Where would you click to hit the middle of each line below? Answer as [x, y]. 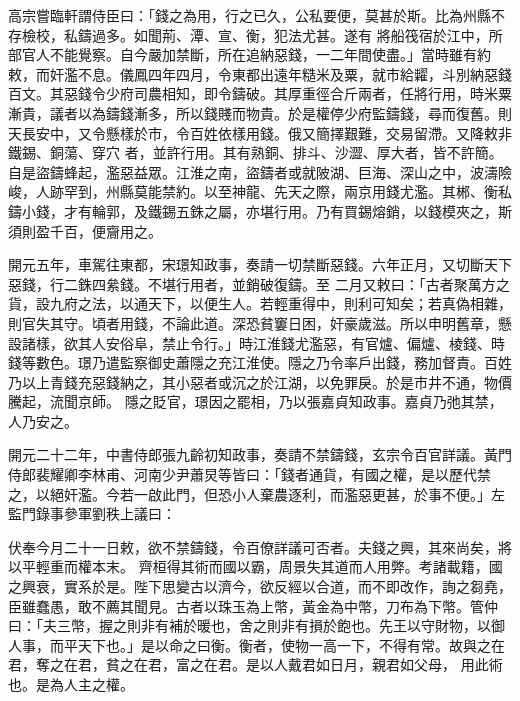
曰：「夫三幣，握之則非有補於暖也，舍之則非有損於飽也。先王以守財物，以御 [256, 625]
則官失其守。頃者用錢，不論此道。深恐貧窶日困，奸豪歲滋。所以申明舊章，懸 [260, 322]
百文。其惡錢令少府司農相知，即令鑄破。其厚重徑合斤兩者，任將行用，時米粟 [260, 93]
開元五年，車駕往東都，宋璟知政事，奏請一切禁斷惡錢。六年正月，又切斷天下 [260, 264]
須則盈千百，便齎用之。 [85, 230]
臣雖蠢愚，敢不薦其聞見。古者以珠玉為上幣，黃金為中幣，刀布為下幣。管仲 [253, 605]
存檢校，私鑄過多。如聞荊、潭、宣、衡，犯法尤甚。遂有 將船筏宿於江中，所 [255, 34]
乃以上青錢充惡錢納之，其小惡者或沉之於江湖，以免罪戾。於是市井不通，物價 [260, 381]
